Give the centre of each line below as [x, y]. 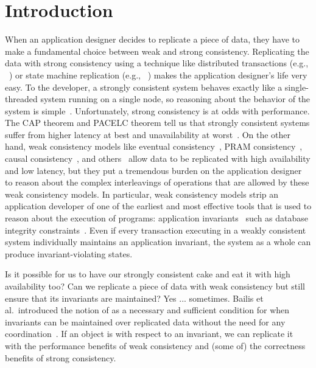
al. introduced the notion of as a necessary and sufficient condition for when [147, 310]
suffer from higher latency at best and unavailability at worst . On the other [148, 134]
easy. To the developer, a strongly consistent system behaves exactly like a [144, 87]
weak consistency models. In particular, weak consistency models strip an [142, 194]
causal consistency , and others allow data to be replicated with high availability [158, 158]
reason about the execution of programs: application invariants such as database [157, 218]
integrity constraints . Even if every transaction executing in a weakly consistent [156, 230]
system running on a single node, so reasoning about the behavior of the [175, 99]
